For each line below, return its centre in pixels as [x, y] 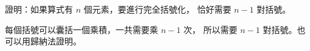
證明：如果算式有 [39, 9]
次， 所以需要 [210, 29]
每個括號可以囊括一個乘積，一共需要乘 [81, 29]
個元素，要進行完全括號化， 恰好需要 [157, 9]
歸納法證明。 [56, 41]
